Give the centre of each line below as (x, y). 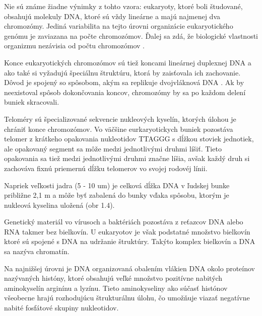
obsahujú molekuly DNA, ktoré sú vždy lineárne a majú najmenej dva (112, 16)
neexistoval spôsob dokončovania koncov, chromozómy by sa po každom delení (125, 92)
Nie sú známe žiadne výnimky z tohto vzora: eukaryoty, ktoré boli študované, (123, 6)
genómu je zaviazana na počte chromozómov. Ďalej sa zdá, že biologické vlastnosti (131, 35)
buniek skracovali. (32, 102)
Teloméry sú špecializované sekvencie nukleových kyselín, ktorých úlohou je (120, 118)
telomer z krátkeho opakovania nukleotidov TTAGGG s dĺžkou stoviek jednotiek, (129, 139)
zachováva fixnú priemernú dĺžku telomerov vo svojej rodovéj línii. (106, 168)
